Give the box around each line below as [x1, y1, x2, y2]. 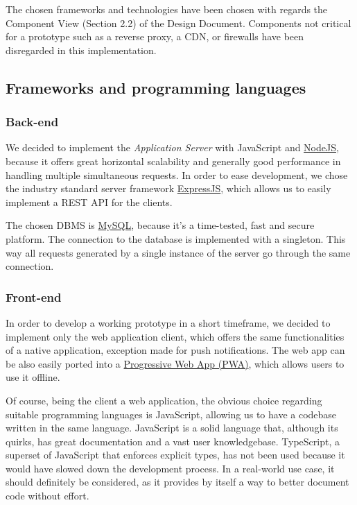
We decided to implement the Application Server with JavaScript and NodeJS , [6, 140, 339, 155]
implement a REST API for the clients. [6, 194, 173, 209]
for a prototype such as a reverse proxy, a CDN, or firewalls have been [6, 29, 304, 44]
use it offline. [6, 370, 60, 384]
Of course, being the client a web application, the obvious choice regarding [6, 393, 322, 407]
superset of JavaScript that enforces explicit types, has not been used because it [6, 447, 345, 462]
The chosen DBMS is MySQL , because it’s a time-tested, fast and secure [6, 218, 315, 232]
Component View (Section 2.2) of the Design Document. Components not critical [6, 15, 351, 30]
